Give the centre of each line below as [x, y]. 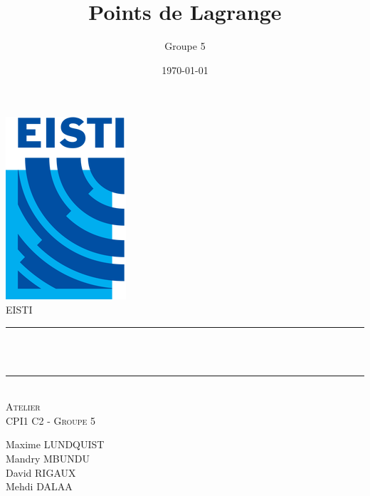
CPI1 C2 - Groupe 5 [51, 420]
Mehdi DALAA [39, 486]
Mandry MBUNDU [48, 459]
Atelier [23, 407]
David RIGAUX [41, 472]
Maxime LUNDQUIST [55, 444]
